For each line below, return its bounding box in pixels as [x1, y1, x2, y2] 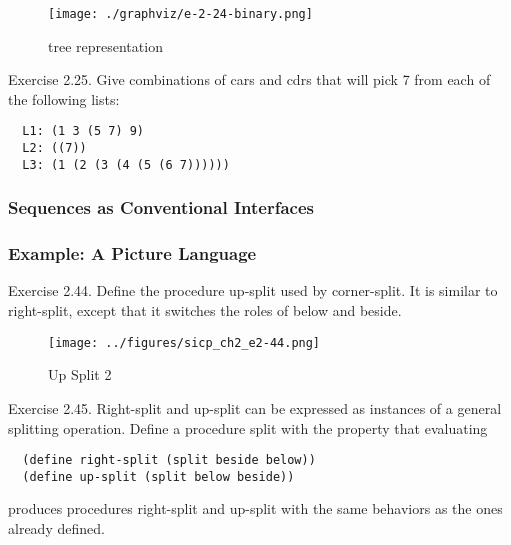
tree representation [48, 35, 163, 56]
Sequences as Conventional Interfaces [8, 195, 314, 220]
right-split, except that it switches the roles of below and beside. [8, 300, 402, 321]
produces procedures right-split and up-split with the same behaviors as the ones [8, 498, 503, 519]
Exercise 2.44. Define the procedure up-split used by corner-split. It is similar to [8, 280, 498, 301]
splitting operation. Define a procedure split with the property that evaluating [8, 417, 488, 438]
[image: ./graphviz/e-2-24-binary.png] [48, 7, 313, 21]
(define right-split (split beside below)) [22, 453, 316, 468]
